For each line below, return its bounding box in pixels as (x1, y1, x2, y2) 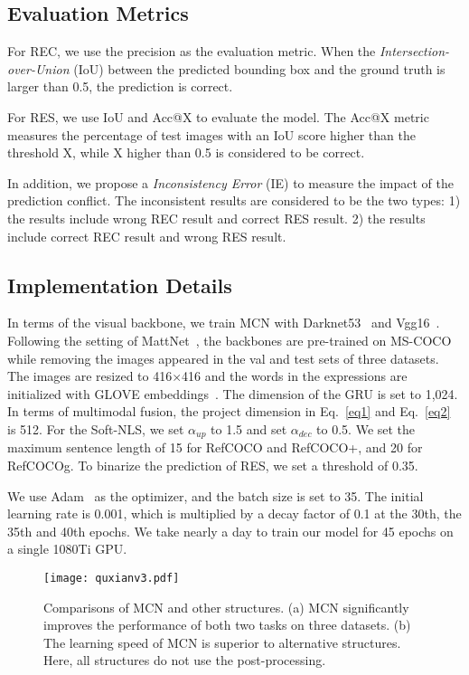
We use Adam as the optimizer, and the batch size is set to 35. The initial (7, 486, 424, 505)
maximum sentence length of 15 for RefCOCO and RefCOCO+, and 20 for (7, 438, 423, 457)
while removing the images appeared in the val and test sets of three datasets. (7, 348, 439, 367)
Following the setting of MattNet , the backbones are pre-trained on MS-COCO (7, 330, 452, 349)
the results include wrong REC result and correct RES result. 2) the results (7, 208, 426, 227)
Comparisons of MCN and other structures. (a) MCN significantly (43, 597, 409, 616)
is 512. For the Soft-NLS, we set (7, 419, 184, 438)
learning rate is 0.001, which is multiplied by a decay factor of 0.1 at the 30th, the (7, 504, 462, 523)
